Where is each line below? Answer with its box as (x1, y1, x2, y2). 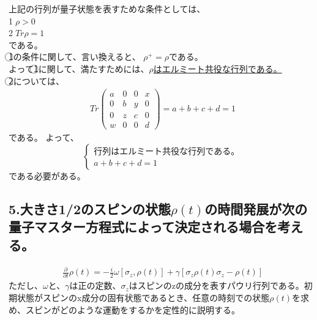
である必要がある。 (9, 169, 86, 182)
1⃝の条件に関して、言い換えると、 (9, 50, 141, 63)
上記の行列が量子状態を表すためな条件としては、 (9, 2, 206, 15)
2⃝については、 (9, 74, 65, 87)
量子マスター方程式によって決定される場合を (9, 217, 278, 236)
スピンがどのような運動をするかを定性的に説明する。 (25, 303, 240, 316)
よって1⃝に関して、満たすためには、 (9, 62, 149, 75)
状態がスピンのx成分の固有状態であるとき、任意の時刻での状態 (17, 291, 270, 303)
